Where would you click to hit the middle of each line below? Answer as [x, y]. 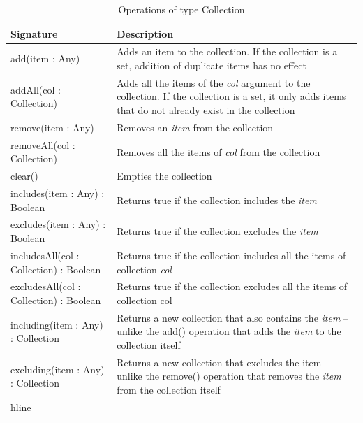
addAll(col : [36, 89]
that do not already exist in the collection [206, 110]
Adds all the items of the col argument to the [214, 82]
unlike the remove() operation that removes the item [229, 376]
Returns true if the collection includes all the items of [231, 255]
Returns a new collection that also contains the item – [233, 317]
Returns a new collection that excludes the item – [223, 362]
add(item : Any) [45, 58]
